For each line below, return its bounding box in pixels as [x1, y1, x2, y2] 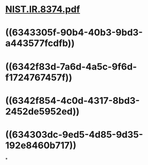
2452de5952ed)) [5, 106, 80, 117]
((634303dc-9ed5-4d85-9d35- [5, 128, 143, 140]
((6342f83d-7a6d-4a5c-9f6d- [5, 61, 137, 72]
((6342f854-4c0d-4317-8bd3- [5, 95, 140, 106]
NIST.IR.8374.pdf [5, 4, 80, 15]
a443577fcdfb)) [5, 38, 75, 49]
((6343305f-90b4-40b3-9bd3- [5, 27, 143, 39]
